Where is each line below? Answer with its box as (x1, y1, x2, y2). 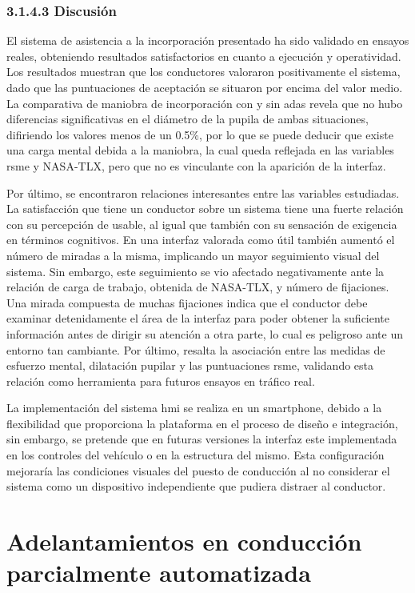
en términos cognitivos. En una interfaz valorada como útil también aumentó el (6, 231, 395, 248)
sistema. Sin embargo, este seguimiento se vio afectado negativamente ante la (6, 262, 385, 279)
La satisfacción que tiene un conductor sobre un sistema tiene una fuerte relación (6, 200, 404, 217)
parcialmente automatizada (6, 556, 311, 589)
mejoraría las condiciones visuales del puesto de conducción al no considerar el (6, 462, 390, 479)
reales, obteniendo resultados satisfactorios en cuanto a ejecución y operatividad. (6, 47, 401, 64)
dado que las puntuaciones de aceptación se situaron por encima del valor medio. (6, 79, 403, 95)
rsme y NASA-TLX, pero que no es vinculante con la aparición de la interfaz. (6, 157, 386, 174)
